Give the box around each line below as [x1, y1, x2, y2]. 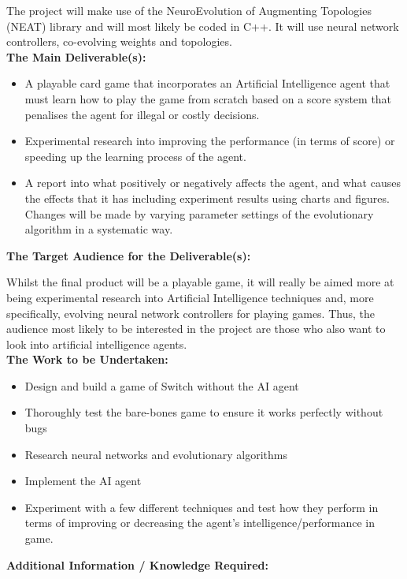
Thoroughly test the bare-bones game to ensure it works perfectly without [24, 404, 383, 420]
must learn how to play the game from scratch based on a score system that [24, 90, 392, 106]
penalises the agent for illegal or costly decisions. [24, 106, 260, 122]
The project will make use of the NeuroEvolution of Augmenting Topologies [6, 2, 372, 18]
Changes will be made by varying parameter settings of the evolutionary [24, 205, 374, 222]
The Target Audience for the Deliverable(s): [6, 247, 251, 263]
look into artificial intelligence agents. [6, 335, 187, 352]
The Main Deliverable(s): [6, 48, 146, 65]
